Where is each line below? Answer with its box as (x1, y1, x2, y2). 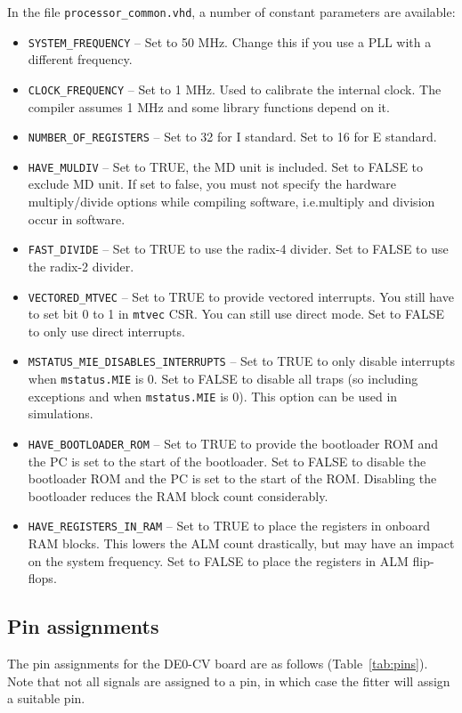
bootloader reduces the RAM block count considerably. (28, 486, 328, 505)
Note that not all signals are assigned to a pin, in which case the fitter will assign (7, 671, 450, 690)
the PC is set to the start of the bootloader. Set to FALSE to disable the (28, 451, 426, 470)
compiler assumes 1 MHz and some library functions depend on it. (28, 97, 390, 116)
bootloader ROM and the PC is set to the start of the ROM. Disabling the (28, 469, 437, 488)
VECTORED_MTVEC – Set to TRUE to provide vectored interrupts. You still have (28, 287, 454, 305)
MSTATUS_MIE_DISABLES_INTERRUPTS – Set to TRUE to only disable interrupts (28, 352, 456, 370)
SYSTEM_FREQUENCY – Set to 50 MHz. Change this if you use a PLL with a (28, 32, 432, 51)
